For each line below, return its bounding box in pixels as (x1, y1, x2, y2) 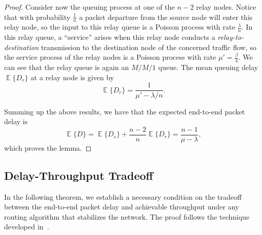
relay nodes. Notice (196, 2, 256, 12)
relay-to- (217, 32, 244, 42)
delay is (4, 116, 28, 127)
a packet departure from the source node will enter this (79, 11, 253, 22)
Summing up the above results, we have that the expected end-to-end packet (4, 106, 245, 116)
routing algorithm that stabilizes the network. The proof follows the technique (4, 211, 250, 222)
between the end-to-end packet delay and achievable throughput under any (4, 201, 239, 212)
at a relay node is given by (30, 72, 114, 82)
